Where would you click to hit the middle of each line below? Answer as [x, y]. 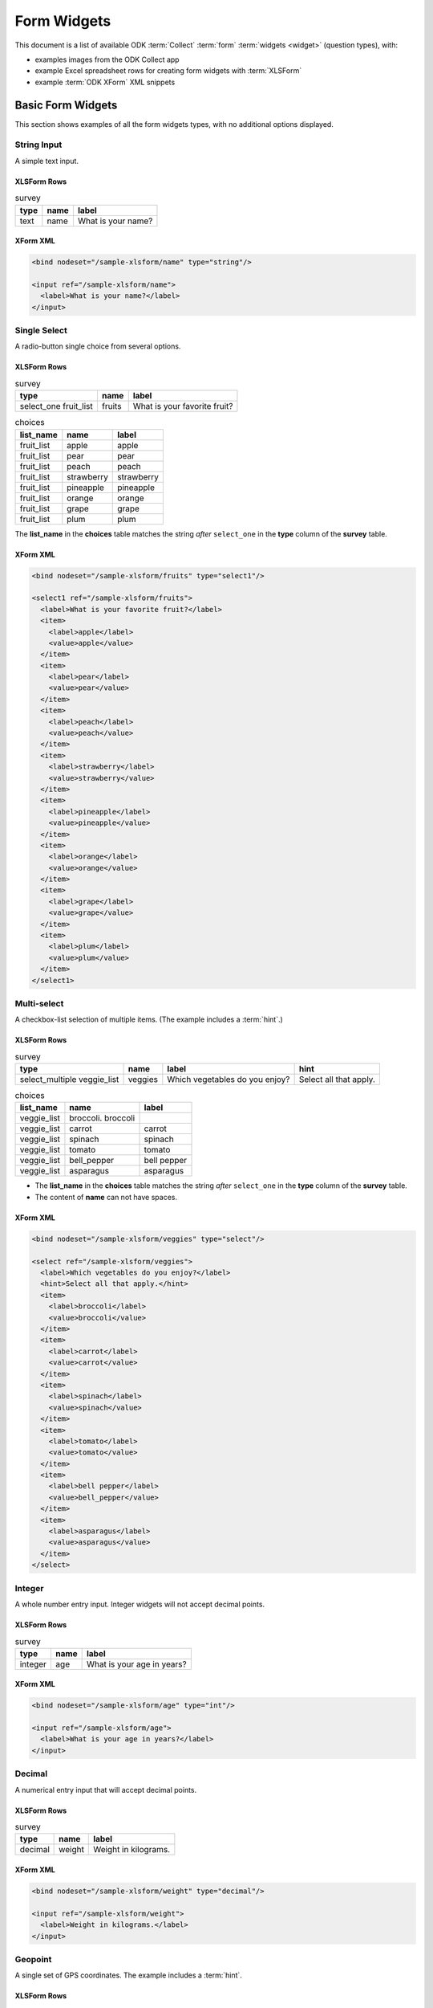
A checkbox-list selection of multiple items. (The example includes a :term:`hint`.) [149, 1019]
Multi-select [39, 1003]
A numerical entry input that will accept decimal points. [106, 1790]
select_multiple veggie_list [69, 1080]
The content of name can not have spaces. [106, 1197]
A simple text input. [47, 161]
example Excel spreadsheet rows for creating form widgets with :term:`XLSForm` [168, 71]
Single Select [41, 331]
